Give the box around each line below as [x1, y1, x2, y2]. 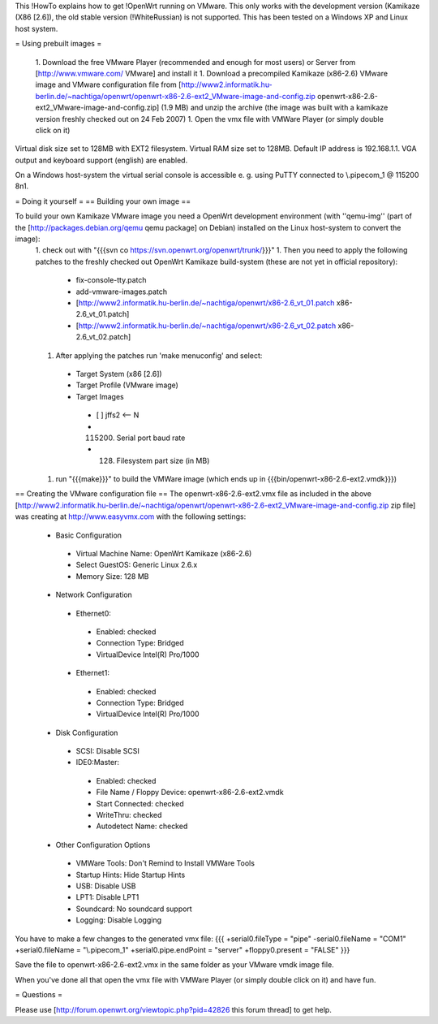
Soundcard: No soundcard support [75, 904, 192, 914]
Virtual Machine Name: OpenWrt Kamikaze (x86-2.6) [75, 549, 252, 559]
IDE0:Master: [75, 758, 119, 767]
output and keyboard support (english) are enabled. [15, 155, 188, 165]
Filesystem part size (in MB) [116, 456, 210, 465]
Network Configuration [55, 590, 133, 600]
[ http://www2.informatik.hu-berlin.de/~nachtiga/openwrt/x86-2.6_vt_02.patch [75, 321, 337, 331]
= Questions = [15, 990, 62, 1000]
